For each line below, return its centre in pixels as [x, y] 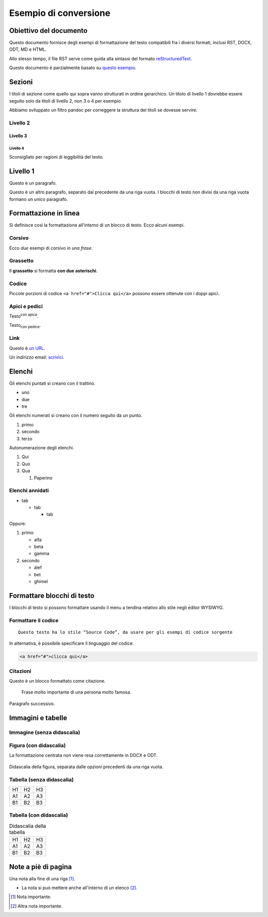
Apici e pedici [26, 306]
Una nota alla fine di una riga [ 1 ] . [42, 879]
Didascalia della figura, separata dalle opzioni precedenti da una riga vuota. [86, 767]
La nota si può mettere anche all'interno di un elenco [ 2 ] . [79, 888]
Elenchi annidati [29, 491]
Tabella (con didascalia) [38, 815]
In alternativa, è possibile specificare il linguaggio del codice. [71, 643]
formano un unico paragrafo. [38, 199]
